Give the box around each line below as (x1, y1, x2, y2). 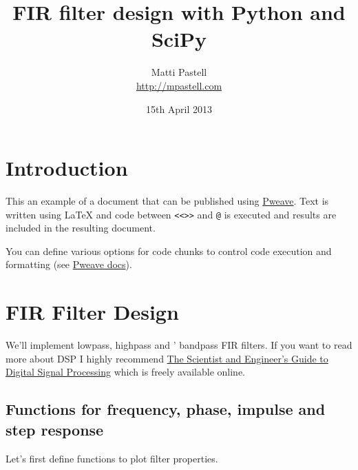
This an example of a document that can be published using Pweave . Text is (6, 194, 329, 208)
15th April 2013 (145, 101, 213, 116)
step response (6, 418, 104, 440)
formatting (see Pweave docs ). (6, 257, 132, 272)
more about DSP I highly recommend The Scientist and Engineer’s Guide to (6, 351, 328, 365)
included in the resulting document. (6, 221, 156, 235)
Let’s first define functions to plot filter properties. (6, 451, 218, 465)
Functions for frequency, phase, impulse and (6, 398, 326, 420)
